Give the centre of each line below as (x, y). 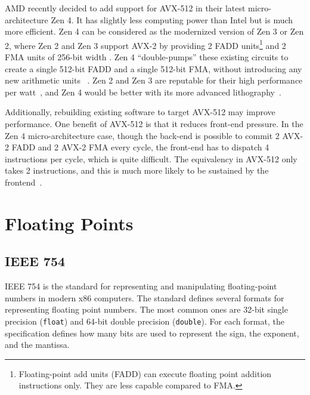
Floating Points (69, 223)
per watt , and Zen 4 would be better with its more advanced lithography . (143, 92)
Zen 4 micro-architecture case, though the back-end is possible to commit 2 (142, 135)
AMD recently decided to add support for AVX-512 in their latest (125, 8)
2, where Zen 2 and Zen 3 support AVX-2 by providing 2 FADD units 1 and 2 (145, 44)
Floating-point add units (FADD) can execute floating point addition (145, 373)
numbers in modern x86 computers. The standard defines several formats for (145, 297)
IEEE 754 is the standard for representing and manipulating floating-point (141, 286)
